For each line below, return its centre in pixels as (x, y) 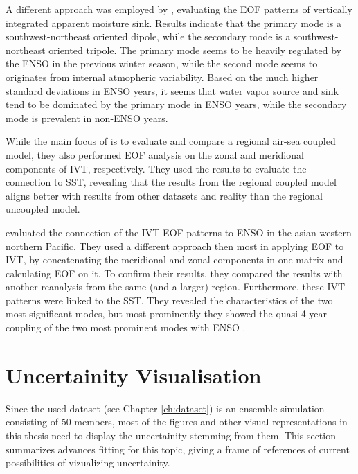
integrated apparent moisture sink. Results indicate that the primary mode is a (173, 23)
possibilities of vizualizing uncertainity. (88, 463)
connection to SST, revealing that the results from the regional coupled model (171, 182)
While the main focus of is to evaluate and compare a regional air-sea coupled (171, 141)
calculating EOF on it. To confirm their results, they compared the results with (174, 273)
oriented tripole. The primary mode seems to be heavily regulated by (195, 50)
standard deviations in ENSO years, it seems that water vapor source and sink (172, 90)
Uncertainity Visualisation (134, 375)
